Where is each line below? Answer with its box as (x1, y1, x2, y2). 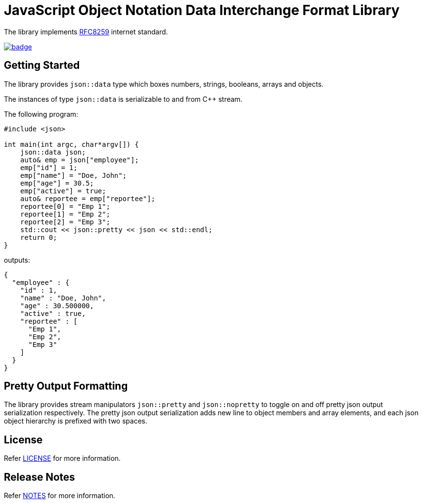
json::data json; (20, 148, 86, 156)
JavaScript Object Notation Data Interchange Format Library (4, 2, 400, 18)
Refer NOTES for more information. (4, 491, 115, 500)
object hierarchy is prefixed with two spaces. (4, 417, 147, 425)
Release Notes (4, 471, 75, 483)
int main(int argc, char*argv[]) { (4, 140, 139, 148)
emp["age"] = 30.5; (20, 179, 94, 187)
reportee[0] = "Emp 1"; (20, 202, 111, 210)
